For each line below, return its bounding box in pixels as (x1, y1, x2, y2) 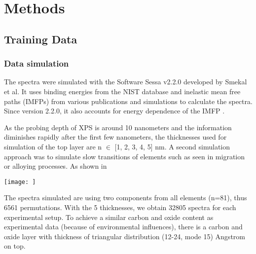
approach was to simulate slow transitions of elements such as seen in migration (4, 151, 245, 161)
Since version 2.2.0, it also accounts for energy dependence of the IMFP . (4, 106, 225, 116)
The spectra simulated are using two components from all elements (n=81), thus (4, 192, 247, 203)
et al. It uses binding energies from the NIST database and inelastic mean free (4, 86, 241, 96)
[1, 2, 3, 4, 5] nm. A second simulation (114, 141, 230, 151)
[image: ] (4, 178, 36, 185)
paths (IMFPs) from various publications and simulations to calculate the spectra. (4, 96, 253, 106)
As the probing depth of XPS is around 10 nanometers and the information (4, 122, 232, 132)
